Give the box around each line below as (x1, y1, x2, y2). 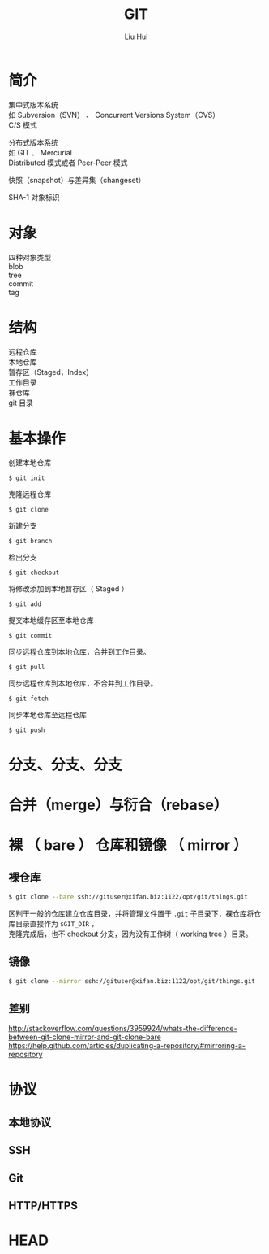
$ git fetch (8, 694, 49, 703)
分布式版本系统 (8, 137, 58, 147)
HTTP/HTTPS (8, 1199, 79, 1213)
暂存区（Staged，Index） (8, 367, 93, 377)
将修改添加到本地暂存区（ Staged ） (8, 583, 129, 594)
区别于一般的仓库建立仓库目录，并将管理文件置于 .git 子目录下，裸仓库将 (8, 908, 254, 918)
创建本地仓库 (8, 457, 51, 468)
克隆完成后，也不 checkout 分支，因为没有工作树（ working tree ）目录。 (8, 929, 253, 938)
